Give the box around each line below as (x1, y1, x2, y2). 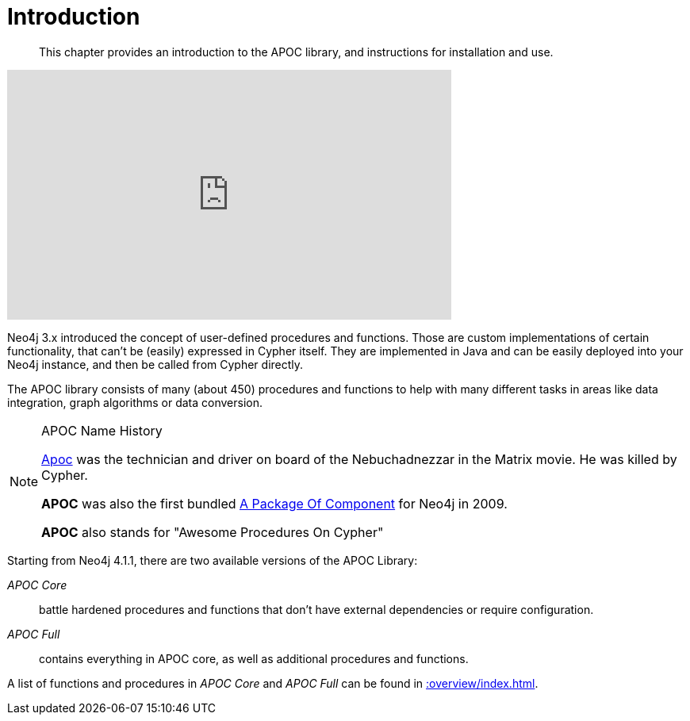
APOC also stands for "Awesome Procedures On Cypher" (41, 523, 384, 540)
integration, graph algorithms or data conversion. (7, 395, 263, 409)
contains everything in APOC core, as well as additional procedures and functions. (39, 651, 469, 665)
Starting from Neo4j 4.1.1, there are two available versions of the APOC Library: (7, 553, 418, 567)
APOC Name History (41, 422, 163, 439)
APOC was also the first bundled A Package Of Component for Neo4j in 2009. (41, 495, 508, 512)
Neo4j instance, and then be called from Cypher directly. (7, 357, 304, 371)
